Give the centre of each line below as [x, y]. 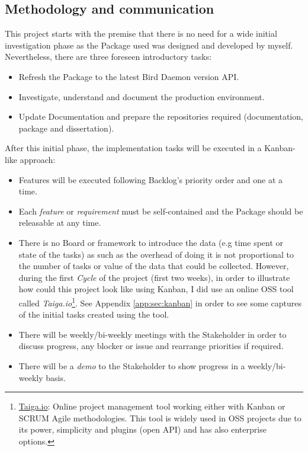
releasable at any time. [60, 223]
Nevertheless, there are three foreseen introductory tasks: [108, 57]
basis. [56, 377]
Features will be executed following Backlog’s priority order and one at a [151, 179]
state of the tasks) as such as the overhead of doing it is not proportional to [156, 254]
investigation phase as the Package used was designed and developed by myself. [149, 45]
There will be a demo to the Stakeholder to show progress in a [132, 365]
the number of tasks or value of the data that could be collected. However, [154, 266]
